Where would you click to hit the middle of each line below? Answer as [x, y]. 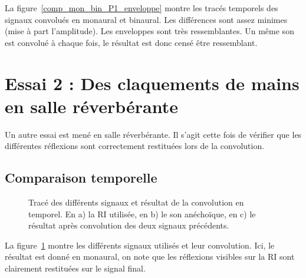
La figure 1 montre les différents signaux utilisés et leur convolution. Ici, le [140, 245]
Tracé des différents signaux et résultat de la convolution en [136, 202]
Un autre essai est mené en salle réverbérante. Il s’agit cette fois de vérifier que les [153, 134]
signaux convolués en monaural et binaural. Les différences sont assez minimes [146, 19]
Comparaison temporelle [81, 178]
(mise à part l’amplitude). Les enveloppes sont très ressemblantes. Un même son [149, 31]
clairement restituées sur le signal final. [75, 268]
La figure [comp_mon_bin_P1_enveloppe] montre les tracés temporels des [142, 8]
